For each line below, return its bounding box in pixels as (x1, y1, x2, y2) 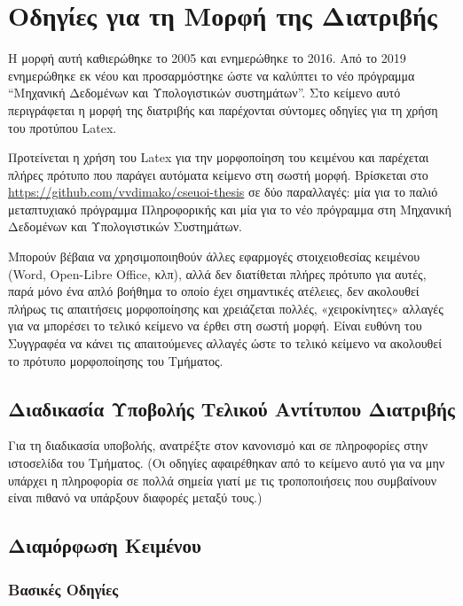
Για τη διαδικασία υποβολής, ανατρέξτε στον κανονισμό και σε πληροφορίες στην (8, 436, 428, 454)
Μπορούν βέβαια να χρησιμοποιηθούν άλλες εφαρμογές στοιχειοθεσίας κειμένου (8, 247, 420, 266)
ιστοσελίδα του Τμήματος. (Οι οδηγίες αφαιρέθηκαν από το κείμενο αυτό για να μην (8, 454, 445, 472)
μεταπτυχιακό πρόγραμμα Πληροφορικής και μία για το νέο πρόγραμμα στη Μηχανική (8, 199, 451, 218)
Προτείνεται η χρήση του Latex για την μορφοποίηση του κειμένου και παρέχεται (8, 148, 429, 167)
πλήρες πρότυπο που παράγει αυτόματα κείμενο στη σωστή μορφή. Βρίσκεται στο (8, 165, 428, 183)
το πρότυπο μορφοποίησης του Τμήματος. (8, 351, 224, 369)
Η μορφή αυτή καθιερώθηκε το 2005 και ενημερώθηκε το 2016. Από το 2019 (8, 49, 406, 67)
